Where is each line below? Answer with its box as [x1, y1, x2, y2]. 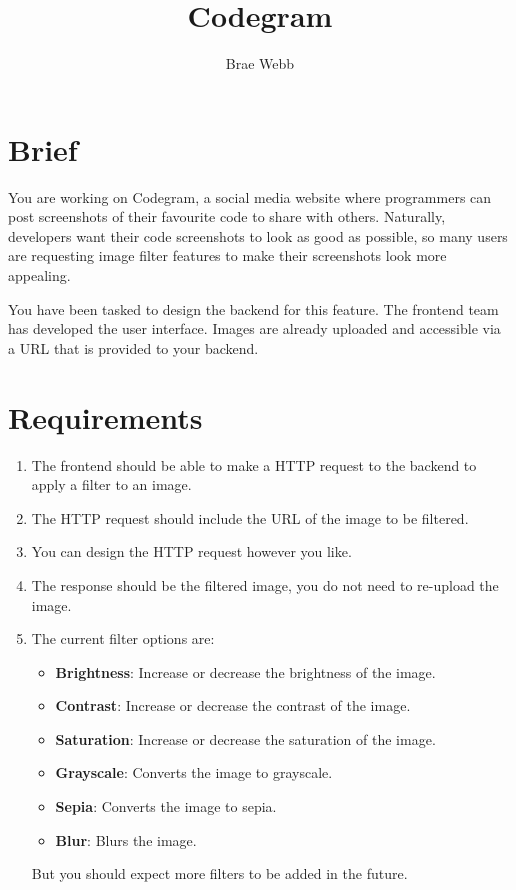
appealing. [8, 265, 71, 286]
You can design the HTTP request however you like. [31, 541, 352, 562]
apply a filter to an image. [31, 474, 192, 495]
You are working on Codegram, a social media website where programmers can [8, 186, 492, 207]
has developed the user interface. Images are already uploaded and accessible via [8, 318, 501, 339]
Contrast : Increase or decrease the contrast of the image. [55, 695, 411, 716]
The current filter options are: [31, 628, 215, 649]
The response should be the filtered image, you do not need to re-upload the [31, 574, 499, 595]
